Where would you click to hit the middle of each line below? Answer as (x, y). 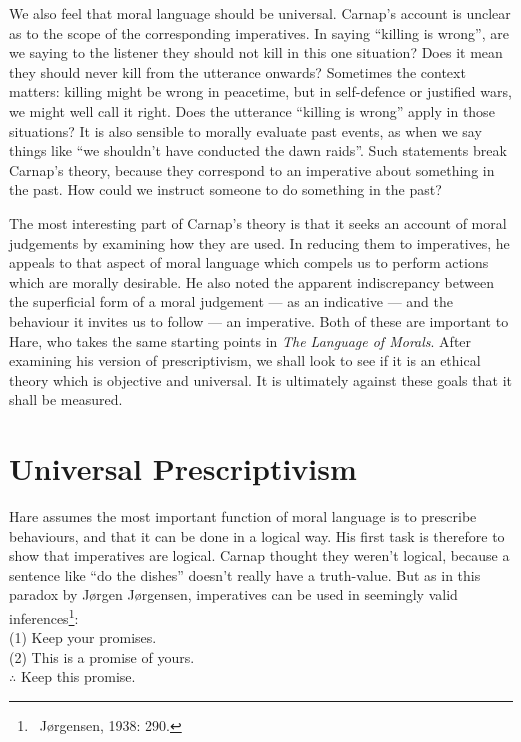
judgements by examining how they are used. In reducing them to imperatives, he (259, 242)
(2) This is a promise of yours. (102, 656)
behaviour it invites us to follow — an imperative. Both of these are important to (259, 320)
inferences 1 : (44, 616)
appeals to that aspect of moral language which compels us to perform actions (249, 262)
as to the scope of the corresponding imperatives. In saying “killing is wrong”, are (259, 32)
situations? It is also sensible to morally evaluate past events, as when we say (245, 130)
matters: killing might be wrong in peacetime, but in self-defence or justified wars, (260, 91)
